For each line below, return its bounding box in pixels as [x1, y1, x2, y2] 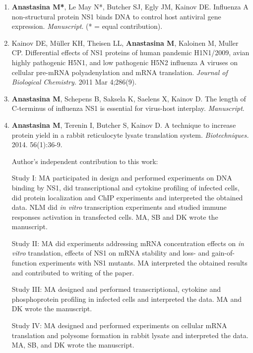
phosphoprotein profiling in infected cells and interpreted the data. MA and [11, 293, 242, 304]
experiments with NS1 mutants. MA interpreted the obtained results [39, 258, 248, 268]
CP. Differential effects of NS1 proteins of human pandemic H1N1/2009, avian [11, 47, 250, 58]
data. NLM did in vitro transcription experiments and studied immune [11, 202, 227, 212]
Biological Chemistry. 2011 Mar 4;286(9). [11, 77, 137, 87]
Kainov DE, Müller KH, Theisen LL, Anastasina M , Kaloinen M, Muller [11, 37, 239, 48]
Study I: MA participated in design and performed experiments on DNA [11, 173, 232, 183]
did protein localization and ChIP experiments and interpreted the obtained [11, 192, 243, 202]
